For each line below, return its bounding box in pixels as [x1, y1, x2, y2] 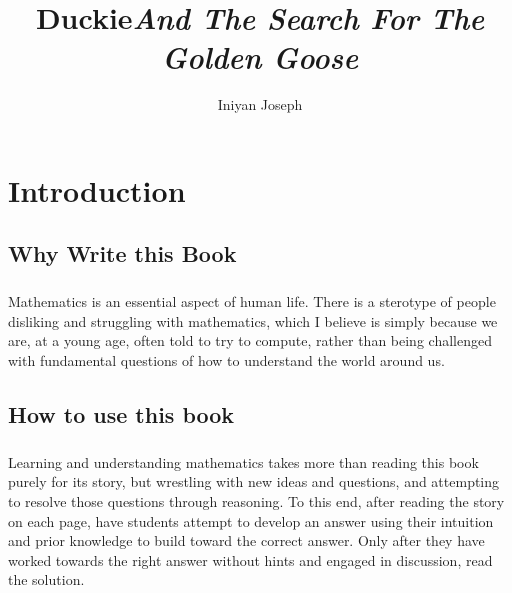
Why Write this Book [8, 238, 237, 269]
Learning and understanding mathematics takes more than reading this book [8, 451, 479, 472]
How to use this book [8, 399, 235, 430]
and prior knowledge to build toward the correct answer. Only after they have [8, 530, 485, 551]
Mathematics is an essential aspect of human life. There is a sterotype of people [8, 291, 496, 312]
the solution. [8, 569, 85, 590]
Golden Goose [161, 36, 359, 78]
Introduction [8, 169, 186, 210]
